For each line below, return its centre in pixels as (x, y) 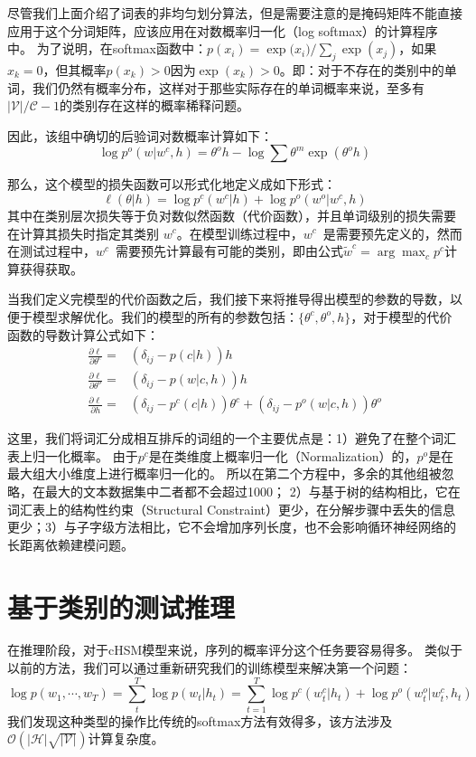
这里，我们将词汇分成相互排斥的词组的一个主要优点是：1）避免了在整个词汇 (232, 438)
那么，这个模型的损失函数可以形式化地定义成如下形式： (172, 184)
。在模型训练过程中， (240, 233)
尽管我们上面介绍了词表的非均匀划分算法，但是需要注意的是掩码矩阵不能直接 (235, 13)
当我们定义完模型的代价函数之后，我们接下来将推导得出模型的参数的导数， (229, 299)
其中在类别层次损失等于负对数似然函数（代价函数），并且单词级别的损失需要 (232, 215)
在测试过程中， (51, 251)
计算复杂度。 (126, 738)
